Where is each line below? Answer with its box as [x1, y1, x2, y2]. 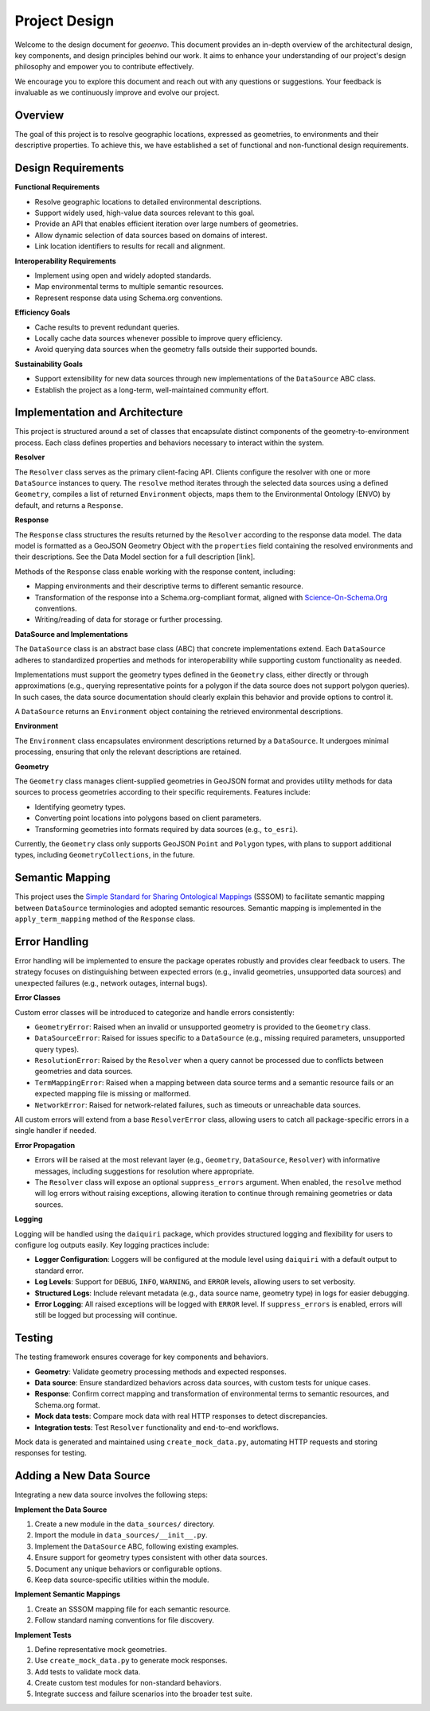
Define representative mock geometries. [34, 1644, 167, 1654]
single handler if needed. [14, 1126, 97, 1135]
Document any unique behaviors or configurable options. [34, 1564, 222, 1573]
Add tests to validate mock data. [34, 1666, 141, 1676]
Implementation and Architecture [14, 406, 183, 420]
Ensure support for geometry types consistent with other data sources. [34, 1553, 268, 1562]
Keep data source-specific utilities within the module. [34, 1575, 210, 1584]
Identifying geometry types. [34, 802, 127, 811]
